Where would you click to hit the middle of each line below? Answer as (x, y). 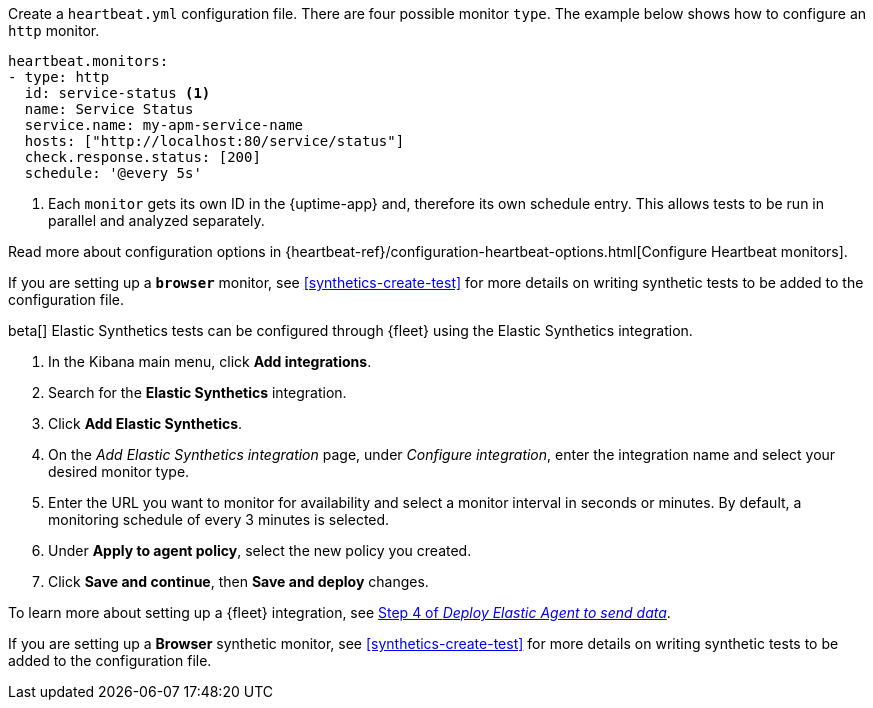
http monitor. (54, 30)
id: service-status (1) (117, 93)
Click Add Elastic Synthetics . (145, 423)
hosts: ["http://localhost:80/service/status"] (214, 141)
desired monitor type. (119, 471)
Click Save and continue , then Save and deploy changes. (238, 581)
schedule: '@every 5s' (113, 173)
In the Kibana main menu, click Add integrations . (210, 361)
